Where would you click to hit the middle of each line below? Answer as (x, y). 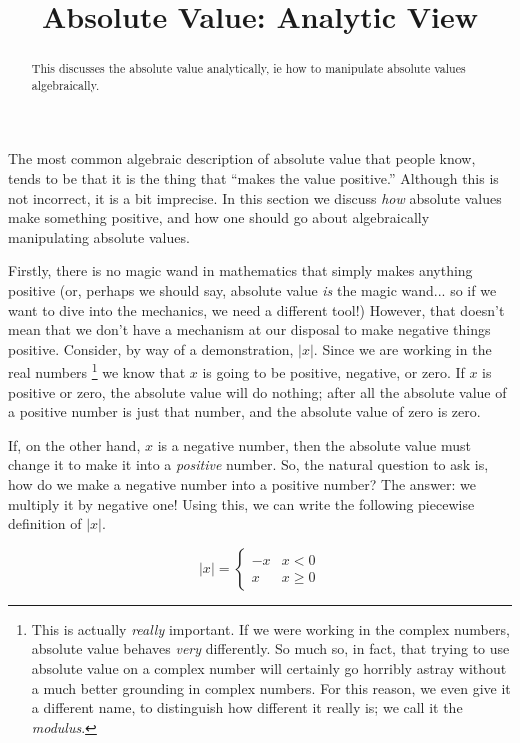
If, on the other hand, (74, 444)
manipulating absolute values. (99, 236)
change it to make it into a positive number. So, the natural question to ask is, (248, 464)
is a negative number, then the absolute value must (314, 444)
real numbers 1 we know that (97, 371)
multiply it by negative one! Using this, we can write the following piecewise (241, 503)
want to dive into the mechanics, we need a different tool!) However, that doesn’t (256, 309)
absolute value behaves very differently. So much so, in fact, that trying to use (270, 648)
